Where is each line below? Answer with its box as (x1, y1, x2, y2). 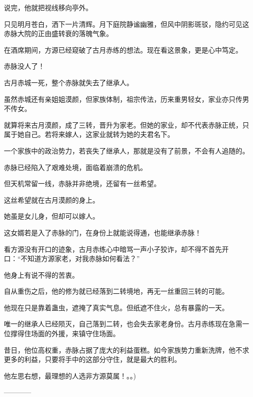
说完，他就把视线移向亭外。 (4, 2, 92, 12)
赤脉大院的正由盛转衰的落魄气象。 (4, 28, 113, 38)
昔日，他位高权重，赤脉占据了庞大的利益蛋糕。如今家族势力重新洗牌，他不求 (4, 344, 249, 355)
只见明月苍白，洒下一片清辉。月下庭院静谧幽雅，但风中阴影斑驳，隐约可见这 (4, 19, 249, 29)
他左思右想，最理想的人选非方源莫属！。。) (4, 370, 136, 380)
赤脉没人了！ (4, 61, 45, 71)
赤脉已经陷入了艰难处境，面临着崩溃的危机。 (4, 162, 147, 172)
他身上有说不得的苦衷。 (4, 269, 79, 280)
